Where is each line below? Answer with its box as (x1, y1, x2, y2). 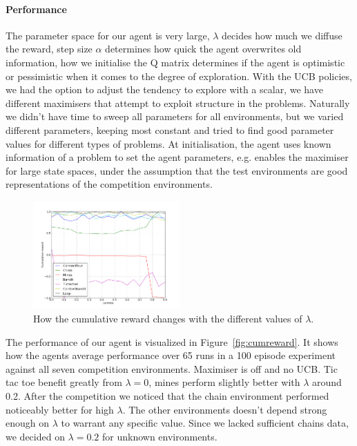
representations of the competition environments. (6, 177, 213, 191)
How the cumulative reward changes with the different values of (33, 311, 302, 326)
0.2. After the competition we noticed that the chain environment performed (6, 388, 329, 403)
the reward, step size (6, 41, 93, 56)
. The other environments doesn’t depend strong (122, 402, 327, 416)
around (312, 375, 342, 389)
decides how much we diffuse (222, 28, 342, 42)
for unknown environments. (102, 429, 218, 443)
